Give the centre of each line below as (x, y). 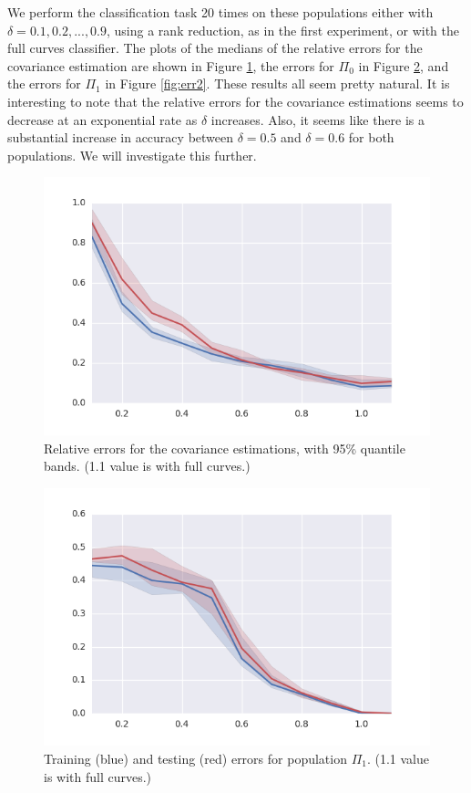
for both (371, 137)
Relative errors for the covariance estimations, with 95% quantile (225, 448)
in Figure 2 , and (404, 65)
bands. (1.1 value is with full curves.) (147, 466)
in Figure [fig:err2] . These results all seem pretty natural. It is (277, 83)
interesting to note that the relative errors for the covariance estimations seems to (235, 101)
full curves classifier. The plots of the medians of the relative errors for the (215, 48)
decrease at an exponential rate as (102, 119)
